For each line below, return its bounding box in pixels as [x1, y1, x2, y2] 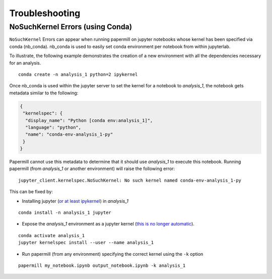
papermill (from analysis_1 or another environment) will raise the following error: [9, 165, 175, 172]
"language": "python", [25, 124, 82, 130]
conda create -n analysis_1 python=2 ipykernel [18, 71, 138, 77]
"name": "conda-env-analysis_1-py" [25, 132, 113, 137]
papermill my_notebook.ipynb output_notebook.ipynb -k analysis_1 [18, 262, 186, 268]
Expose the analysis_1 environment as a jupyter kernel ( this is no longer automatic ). [22, 221, 195, 227]
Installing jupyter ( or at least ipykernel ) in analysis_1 [22, 198, 128, 204]
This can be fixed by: [9, 189, 53, 195]
